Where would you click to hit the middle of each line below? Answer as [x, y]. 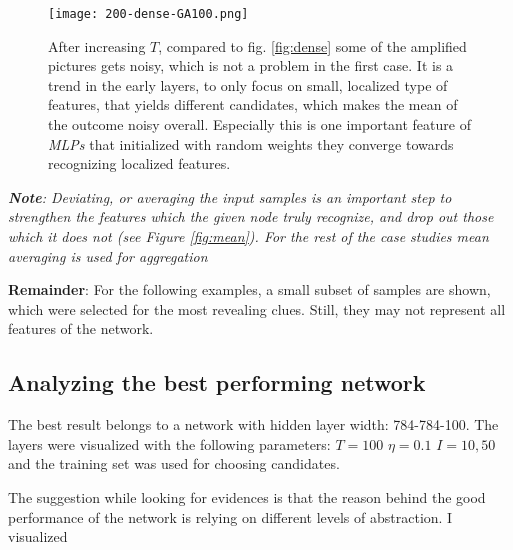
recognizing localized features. [139, 163]
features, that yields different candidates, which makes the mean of [253, 104]
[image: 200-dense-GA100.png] [148, 14]
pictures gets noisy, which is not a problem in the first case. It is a [251, 65]
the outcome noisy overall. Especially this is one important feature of [259, 124]
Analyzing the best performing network [217, 382]
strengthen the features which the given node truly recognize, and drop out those [251, 216]
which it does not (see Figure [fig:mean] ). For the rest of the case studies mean [248, 236]
